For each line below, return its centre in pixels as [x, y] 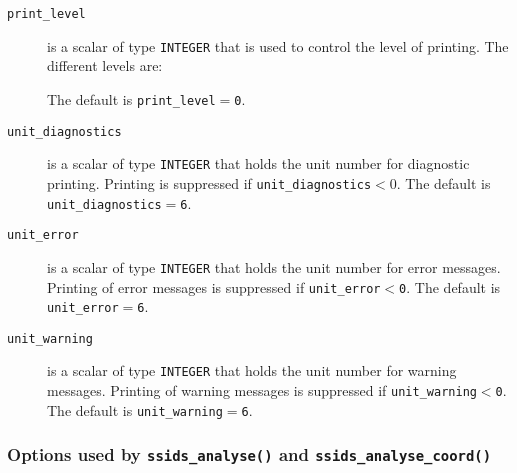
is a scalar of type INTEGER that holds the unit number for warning [252, 370]
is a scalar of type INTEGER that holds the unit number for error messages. [274, 266]
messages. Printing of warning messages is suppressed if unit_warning [262, 390]
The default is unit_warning [135, 409]
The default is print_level [131, 98]
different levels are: [105, 65]
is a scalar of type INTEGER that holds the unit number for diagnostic [258, 163]
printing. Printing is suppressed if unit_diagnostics [209, 182]
